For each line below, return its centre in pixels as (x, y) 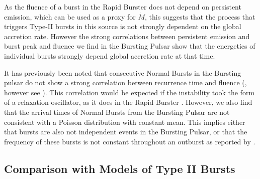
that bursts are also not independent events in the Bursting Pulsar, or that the (126, 132)
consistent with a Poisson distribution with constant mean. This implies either (125, 122)
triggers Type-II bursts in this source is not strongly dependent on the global (123, 26)
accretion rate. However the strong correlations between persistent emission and (127, 36)
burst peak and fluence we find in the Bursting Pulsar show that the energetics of (130, 46)
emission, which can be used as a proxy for (70, 16)
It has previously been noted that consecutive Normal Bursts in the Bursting (123, 72)
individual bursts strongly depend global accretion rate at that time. (110, 55)
